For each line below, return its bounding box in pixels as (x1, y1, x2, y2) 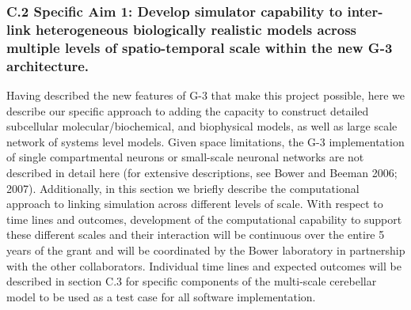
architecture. (6, 55, 89, 75)
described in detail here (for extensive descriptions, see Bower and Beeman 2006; (6, 164, 398, 180)
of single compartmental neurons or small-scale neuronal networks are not (6, 149, 364, 165)
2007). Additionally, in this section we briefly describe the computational (6, 180, 360, 196)
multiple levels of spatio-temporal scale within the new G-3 (6, 37, 393, 57)
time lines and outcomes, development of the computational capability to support (6, 210, 402, 227)
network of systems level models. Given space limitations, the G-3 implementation (6, 133, 405, 149)
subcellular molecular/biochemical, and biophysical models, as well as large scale (6, 118, 398, 134)
